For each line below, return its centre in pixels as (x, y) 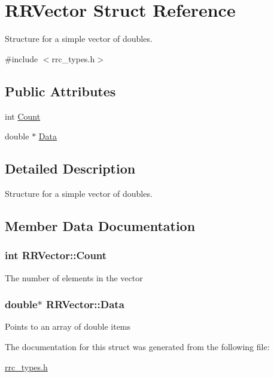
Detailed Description (70, 168)
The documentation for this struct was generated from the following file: (137, 346)
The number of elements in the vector (74, 277)
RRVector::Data (85, 304)
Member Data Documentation (100, 225)
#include (22, 58)
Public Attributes (60, 91)
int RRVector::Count (56, 255)
